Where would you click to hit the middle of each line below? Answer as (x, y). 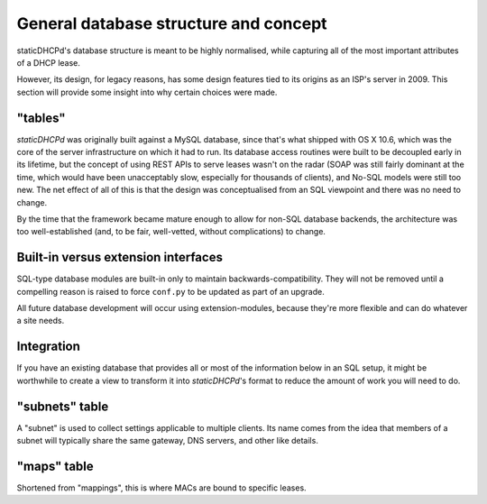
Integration (49, 347)
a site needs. (41, 321)
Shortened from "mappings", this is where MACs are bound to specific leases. (161, 488)
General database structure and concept (172, 23)
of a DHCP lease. (49, 62)
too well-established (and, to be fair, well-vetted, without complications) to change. (171, 232)
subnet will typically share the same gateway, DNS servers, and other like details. (168, 441)
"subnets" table (63, 406)
